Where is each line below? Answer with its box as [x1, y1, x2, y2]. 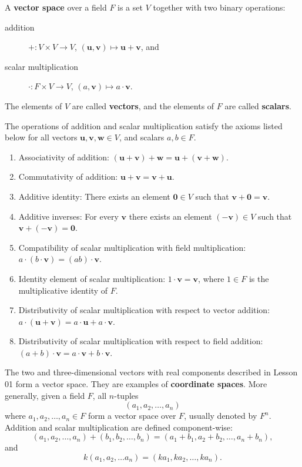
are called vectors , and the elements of [72, 99, 214, 112]
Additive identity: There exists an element [18, 190, 170, 202]
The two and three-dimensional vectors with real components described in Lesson [5, 366, 298, 378]
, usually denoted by [184, 409, 257, 422]
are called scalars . [224, 99, 292, 112]
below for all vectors [5, 131, 78, 143]
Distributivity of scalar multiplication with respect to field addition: [18, 335, 263, 347]
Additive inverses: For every [18, 210, 119, 222]
